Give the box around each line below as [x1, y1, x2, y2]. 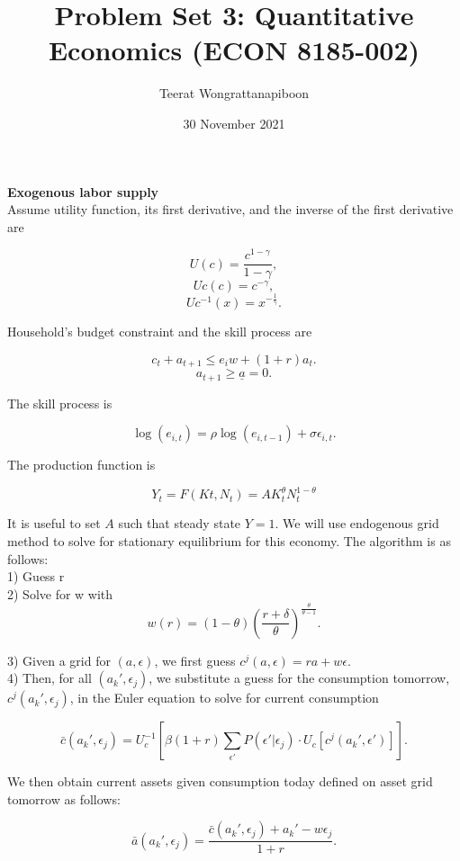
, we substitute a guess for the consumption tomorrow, [149, 668, 450, 687]
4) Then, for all [7, 668, 92, 687]
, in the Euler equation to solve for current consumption [69, 688, 379, 707]
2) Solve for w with [7, 584, 113, 603]
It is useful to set [7, 514, 101, 533]
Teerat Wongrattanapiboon [158, 84, 310, 103]
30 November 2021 [183, 113, 285, 132]
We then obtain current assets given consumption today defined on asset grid [7, 772, 433, 791]
